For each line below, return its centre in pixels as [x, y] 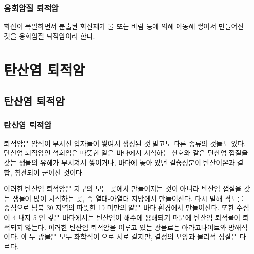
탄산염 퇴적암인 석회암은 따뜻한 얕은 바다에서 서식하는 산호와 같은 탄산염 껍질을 [126, 153]
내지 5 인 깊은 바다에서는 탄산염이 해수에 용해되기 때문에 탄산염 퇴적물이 [129, 217]
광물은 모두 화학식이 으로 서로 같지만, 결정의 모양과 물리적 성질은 [138, 237]
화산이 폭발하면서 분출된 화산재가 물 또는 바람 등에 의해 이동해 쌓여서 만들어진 [124, 26]
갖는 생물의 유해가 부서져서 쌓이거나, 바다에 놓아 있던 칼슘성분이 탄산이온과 [119, 162]
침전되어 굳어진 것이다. [49, 172]
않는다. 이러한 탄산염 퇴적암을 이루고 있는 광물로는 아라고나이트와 [126, 227]
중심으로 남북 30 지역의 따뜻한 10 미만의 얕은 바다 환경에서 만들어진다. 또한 [119, 208]
